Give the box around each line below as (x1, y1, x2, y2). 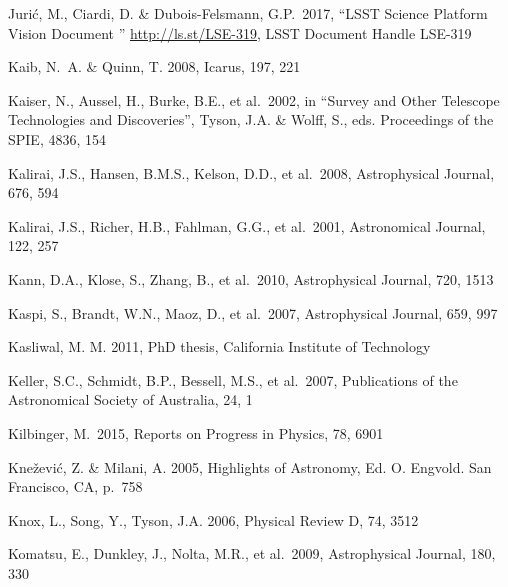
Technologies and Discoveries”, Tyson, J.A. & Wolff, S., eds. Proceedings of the (8, 109, 494, 130)
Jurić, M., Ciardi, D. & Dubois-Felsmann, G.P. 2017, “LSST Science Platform (8, 3, 488, 23)
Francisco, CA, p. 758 (8, 476, 143, 497)
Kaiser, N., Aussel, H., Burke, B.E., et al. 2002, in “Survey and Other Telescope (8, 89, 500, 110)
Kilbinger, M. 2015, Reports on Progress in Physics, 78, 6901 (8, 422, 384, 443)
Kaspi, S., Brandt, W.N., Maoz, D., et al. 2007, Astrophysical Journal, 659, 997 (8, 302, 498, 323)
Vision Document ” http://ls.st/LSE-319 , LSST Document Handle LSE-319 (8, 22, 472, 43)
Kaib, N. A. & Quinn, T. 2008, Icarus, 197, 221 (8, 56, 301, 77)
